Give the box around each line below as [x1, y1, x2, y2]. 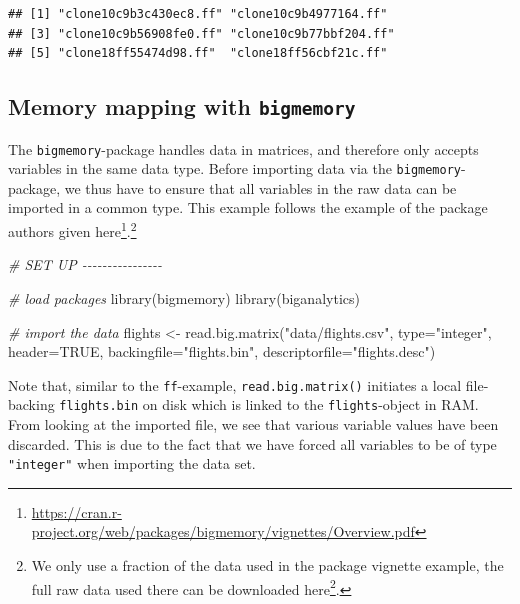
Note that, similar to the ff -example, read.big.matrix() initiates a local [8, 374, 462, 395]
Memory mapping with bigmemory [8, 91, 356, 122]
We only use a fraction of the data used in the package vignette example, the [31, 555, 504, 576]
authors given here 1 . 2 [8, 218, 137, 241]
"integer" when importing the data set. [8, 453, 256, 474]
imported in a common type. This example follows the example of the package [8, 197, 488, 218]
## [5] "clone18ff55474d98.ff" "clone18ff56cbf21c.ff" [8, 46, 388, 61]
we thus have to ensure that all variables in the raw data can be [64, 177, 457, 198]
